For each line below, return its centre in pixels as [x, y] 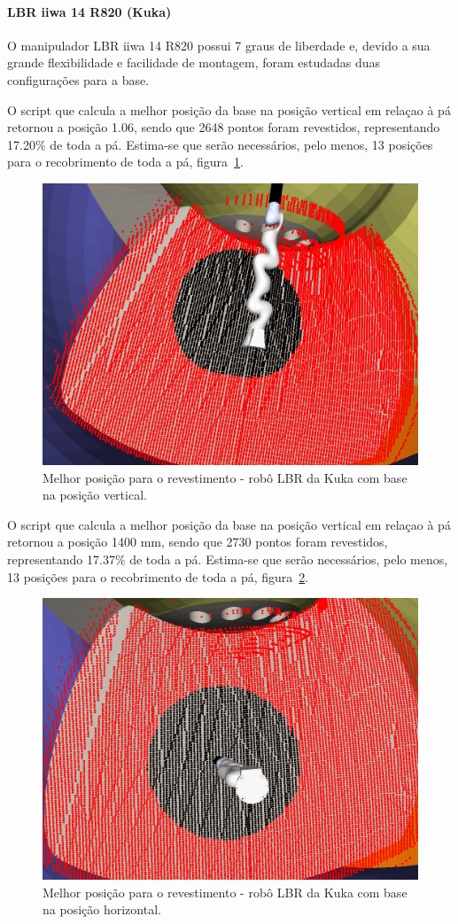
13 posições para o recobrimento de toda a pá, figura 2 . [158, 576]
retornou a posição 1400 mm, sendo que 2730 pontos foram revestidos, [198, 542]
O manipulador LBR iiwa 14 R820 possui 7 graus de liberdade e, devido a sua [219, 45]
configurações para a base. [78, 79]
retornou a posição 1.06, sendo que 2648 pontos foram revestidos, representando [224, 127]
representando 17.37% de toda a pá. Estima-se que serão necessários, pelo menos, [228, 559]
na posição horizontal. [102, 909]
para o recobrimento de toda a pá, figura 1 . [125, 162]
